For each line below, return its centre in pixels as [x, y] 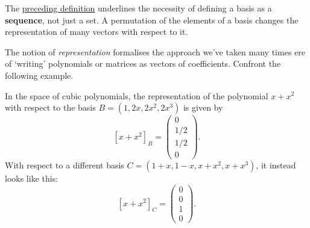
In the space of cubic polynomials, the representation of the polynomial [137, 95]
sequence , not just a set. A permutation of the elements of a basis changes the [152, 20]
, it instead [276, 165]
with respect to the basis [50, 107]
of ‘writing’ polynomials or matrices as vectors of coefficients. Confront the [143, 63]
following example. [39, 75]
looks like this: [32, 178]
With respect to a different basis [65, 165]
